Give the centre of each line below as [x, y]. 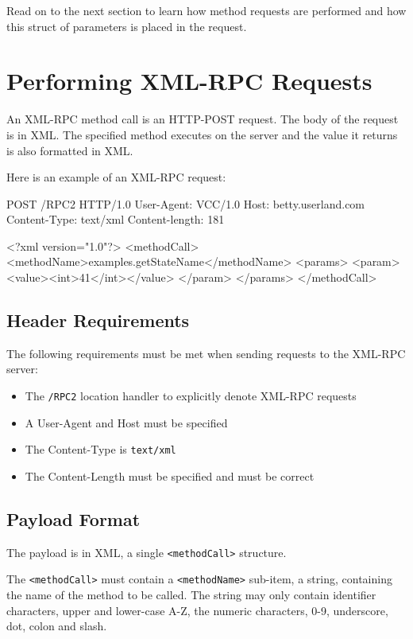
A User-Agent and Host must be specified [126, 422]
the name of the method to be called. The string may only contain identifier [191, 595]
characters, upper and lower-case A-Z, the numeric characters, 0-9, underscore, [197, 610]
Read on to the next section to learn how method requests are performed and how [206, 10]
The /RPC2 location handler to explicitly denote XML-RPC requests [191, 396]
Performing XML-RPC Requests [189, 81]
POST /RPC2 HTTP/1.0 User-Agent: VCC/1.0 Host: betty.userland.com [186, 203]
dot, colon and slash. [57, 626]
